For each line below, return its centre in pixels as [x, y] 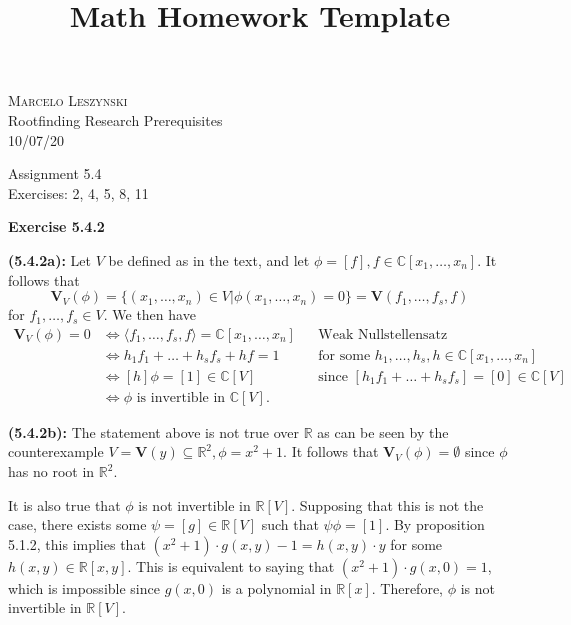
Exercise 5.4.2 [56, 226]
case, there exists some [77, 524]
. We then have [149, 314]
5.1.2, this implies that [77, 543]
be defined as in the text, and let [209, 259]
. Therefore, [407, 587]
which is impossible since [84, 587]
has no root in [51, 471]
